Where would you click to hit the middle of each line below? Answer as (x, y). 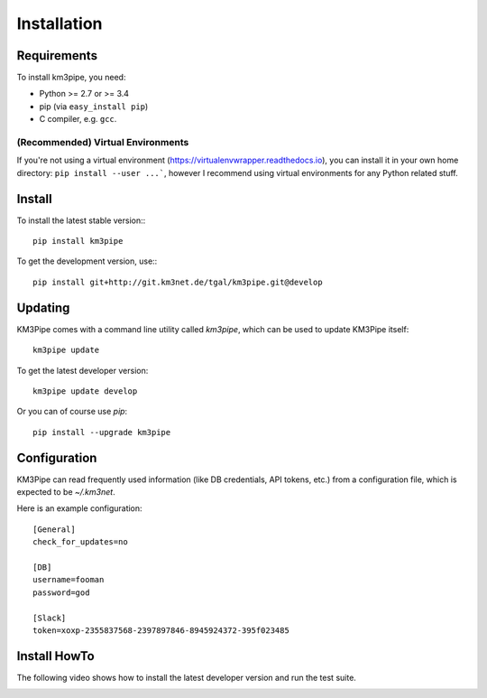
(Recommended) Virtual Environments (103, 142)
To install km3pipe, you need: (71, 78)
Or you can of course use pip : (72, 412)
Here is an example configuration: (80, 508)
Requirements (57, 56)
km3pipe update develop (85, 391)
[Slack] (50, 618)
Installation (60, 23)
